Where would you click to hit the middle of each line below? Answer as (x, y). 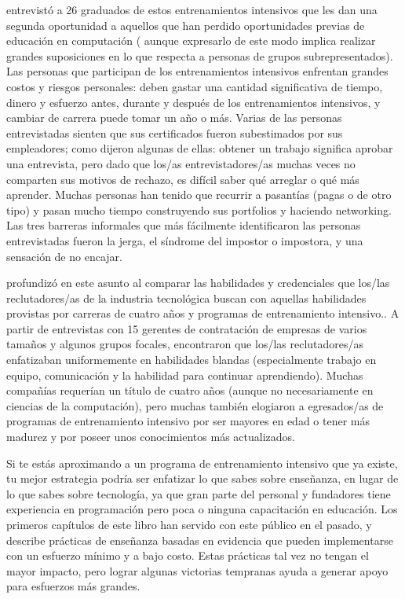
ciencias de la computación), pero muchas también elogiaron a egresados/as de (195, 405)
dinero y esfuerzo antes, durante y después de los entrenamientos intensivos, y (193, 102)
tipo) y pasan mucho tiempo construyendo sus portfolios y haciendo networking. (199, 209)
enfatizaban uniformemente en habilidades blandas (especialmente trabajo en (192, 360)
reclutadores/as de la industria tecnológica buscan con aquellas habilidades (186, 298)
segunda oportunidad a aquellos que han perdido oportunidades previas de (186, 25)
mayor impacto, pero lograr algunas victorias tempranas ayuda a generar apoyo (197, 570)
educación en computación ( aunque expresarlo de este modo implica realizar (191, 40)
